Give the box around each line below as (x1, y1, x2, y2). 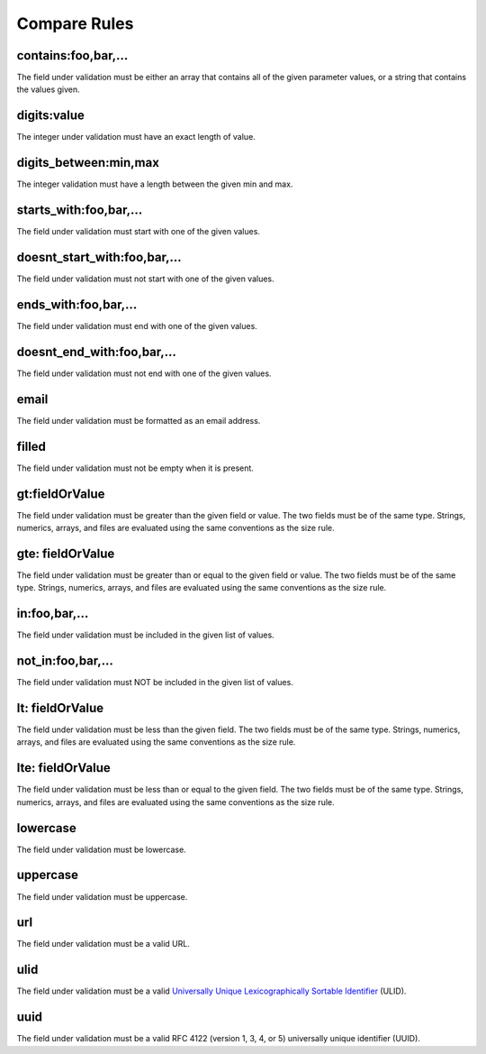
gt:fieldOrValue (16, 486, 105, 501)
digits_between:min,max (16, 155, 159, 170)
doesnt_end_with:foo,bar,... (16, 344, 177, 360)
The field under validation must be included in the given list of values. (16, 629, 274, 640)
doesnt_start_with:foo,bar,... (16, 249, 182, 265)
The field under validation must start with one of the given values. (16, 226, 261, 237)
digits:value (16, 108, 85, 124)
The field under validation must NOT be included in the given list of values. (16, 677, 294, 688)
